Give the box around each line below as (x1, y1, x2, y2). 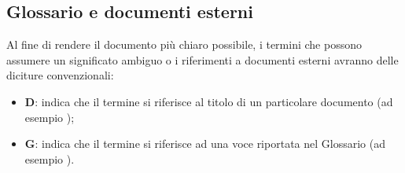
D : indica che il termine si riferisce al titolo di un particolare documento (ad (24, 93, 393, 109)
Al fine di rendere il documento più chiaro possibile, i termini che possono (6, 36, 362, 53)
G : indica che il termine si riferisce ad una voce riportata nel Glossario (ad (24, 135, 385, 152)
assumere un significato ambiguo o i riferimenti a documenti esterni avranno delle (6, 51, 399, 68)
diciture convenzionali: (6, 67, 114, 83)
